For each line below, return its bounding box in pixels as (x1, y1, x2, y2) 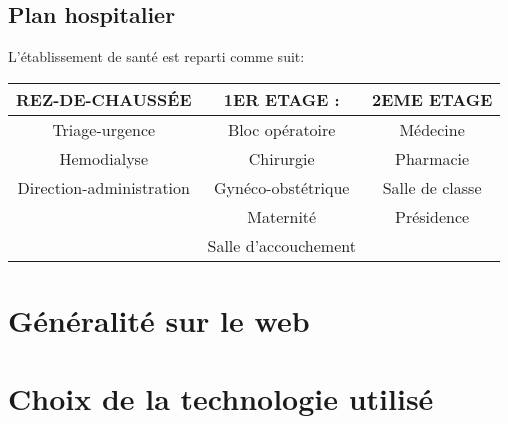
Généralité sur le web (8, 299, 310, 340)
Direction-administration (17, 175, 190, 199)
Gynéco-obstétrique (214, 175, 350, 199)
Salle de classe (382, 175, 482, 199)
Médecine (399, 117, 465, 141)
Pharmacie (395, 146, 470, 170)
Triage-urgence (52, 117, 156, 141)
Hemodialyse (59, 146, 149, 170)
